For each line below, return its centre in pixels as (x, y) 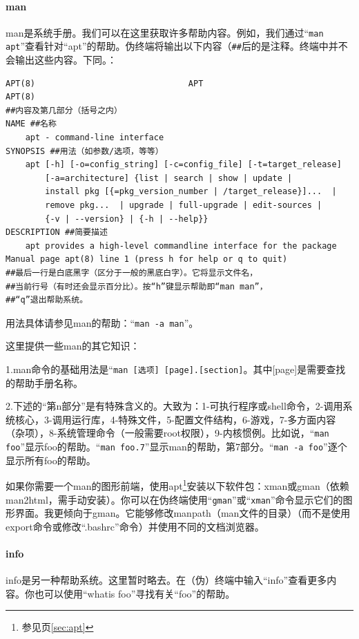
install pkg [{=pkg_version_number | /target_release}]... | (191, 192)
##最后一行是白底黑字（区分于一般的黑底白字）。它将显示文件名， (132, 273)
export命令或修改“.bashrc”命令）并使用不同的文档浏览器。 (135, 526)
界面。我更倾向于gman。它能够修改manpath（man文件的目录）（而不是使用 (183, 513)
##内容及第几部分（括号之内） (64, 110)
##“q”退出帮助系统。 (47, 300)
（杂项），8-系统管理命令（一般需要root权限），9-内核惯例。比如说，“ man (167, 433)
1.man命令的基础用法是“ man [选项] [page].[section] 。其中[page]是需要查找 (176, 369)
